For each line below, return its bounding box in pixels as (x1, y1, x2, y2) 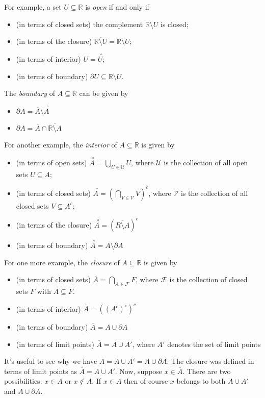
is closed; (161, 18, 189, 29)
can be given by (79, 88, 128, 98)
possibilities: (4, 376, 42, 386)
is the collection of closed (169, 274, 248, 285)
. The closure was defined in (167, 356, 254, 366)
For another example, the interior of (4, 139, 117, 150)
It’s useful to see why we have (4, 356, 97, 366)
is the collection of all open (164, 157, 248, 167)
